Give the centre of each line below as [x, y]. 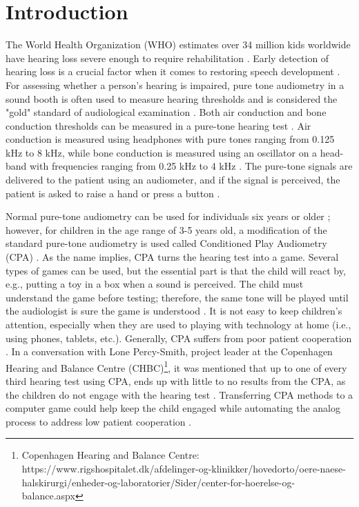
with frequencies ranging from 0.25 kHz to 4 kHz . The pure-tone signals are [191, 166]
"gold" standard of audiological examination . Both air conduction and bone [166, 112]
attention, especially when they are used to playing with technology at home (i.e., [178, 324]
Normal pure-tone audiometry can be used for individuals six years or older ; [168, 216]
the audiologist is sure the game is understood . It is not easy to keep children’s [174, 311]
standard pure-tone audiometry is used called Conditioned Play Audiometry [166, 243]
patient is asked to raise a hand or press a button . [113, 193]
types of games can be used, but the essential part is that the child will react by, [176, 270]
